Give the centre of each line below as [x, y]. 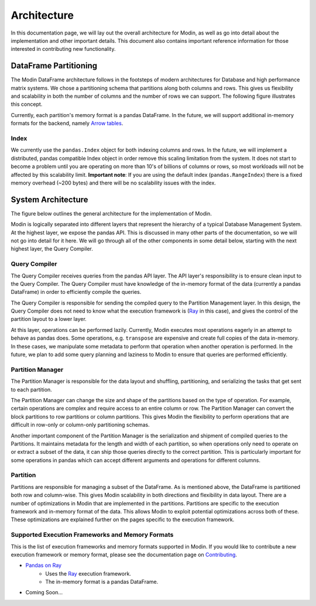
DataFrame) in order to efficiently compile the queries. [76, 292]
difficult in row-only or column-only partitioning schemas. [80, 425]
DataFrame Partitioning [54, 66]
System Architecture [49, 199]
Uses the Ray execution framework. [88, 573]
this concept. [27, 104]
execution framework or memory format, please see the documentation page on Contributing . [124, 554]
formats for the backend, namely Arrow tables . [67, 124]
